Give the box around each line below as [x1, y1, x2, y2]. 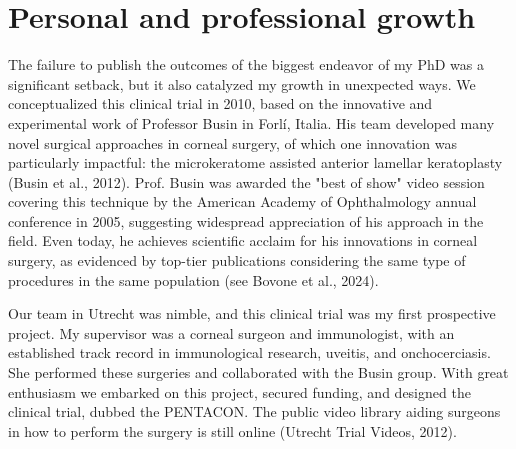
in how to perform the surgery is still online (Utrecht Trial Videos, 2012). [8, 420, 457, 441]
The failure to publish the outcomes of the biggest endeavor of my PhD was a [8, 54, 484, 75]
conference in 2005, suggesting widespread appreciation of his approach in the [8, 210, 484, 231]
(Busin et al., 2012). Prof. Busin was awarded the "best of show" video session [8, 171, 485, 192]
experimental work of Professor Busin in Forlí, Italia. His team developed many [8, 112, 495, 133]
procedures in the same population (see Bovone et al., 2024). [8, 269, 379, 290]
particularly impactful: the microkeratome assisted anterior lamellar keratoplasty [8, 152, 503, 173]
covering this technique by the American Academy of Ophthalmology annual [8, 191, 477, 212]
